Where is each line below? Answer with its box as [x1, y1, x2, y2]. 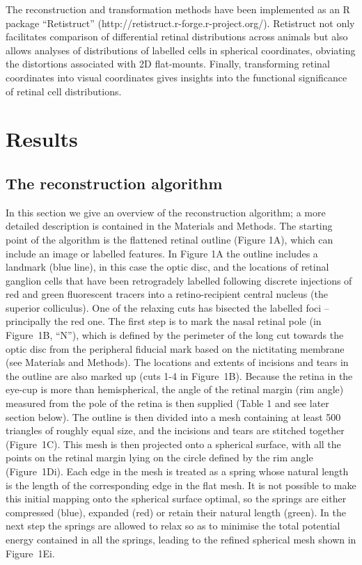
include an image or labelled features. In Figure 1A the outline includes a [6, 246, 318, 260]
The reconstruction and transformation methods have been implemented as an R [6, 2, 350, 16]
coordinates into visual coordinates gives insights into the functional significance [6, 70, 347, 84]
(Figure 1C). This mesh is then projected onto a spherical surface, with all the [6, 436, 341, 451]
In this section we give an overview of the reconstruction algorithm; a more [6, 205, 326, 219]
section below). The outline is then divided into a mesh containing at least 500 [6, 409, 341, 424]
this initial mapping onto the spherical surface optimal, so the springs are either [6, 491, 347, 506]
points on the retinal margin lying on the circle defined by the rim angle [6, 450, 313, 465]
